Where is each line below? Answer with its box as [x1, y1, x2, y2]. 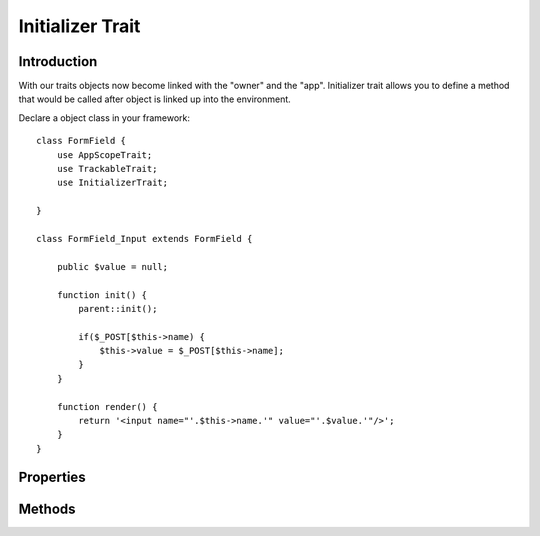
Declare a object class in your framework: [18, 111, 190, 124]
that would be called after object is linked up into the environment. [18, 93, 292, 105]
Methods [18, 500, 76, 517]
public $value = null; [56, 261, 169, 272]
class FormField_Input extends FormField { [36, 233, 253, 244]
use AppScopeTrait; [56, 149, 153, 160]
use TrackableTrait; [56, 163, 158, 175]
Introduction [18, 53, 98, 70]
